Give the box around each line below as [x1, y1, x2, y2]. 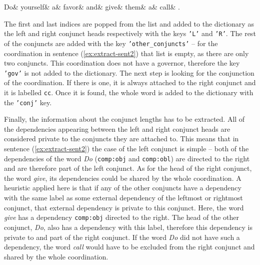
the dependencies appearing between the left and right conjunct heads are [4, 123, 230, 134]
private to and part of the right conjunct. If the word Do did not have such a [4, 231, 240, 242]
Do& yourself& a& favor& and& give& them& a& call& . [4, 2, 180, 12]
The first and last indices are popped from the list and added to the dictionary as [4, 18, 254, 29]
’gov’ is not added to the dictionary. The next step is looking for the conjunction [4, 67, 254, 78]
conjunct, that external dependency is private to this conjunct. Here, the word [4, 202, 244, 212]
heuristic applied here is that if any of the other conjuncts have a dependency [4, 182, 241, 193]
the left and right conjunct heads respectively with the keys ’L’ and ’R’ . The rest [4, 28, 256, 39]
